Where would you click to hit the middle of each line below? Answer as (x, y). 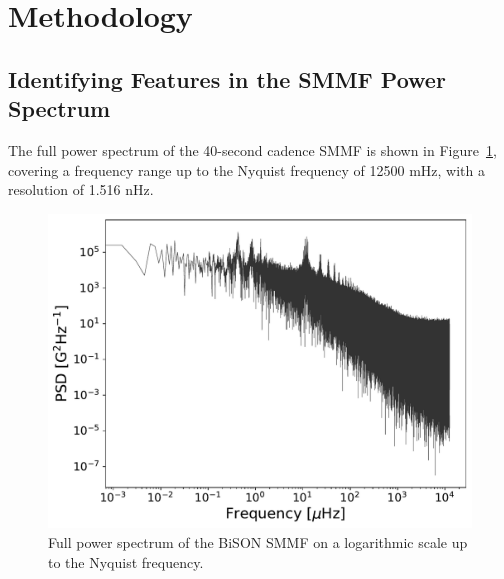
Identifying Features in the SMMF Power (227, 78)
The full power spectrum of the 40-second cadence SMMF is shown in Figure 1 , (252, 149)
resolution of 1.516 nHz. (81, 189)
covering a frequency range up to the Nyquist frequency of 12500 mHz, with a (247, 169)
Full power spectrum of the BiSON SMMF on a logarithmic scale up (258, 542)
